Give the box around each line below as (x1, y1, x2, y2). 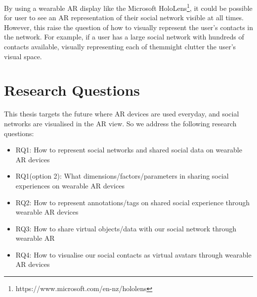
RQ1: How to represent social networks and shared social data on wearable (15, 145, 242, 155)
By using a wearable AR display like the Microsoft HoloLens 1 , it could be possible (4, 1, 253, 13)
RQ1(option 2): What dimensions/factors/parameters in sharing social (15, 171, 229, 181)
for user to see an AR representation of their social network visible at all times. (4, 12, 244, 23)
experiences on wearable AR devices (15, 180, 125, 190)
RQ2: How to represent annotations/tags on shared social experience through (15, 197, 250, 207)
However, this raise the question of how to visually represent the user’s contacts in (4, 22, 253, 32)
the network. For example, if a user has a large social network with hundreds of (4, 32, 244, 42)
